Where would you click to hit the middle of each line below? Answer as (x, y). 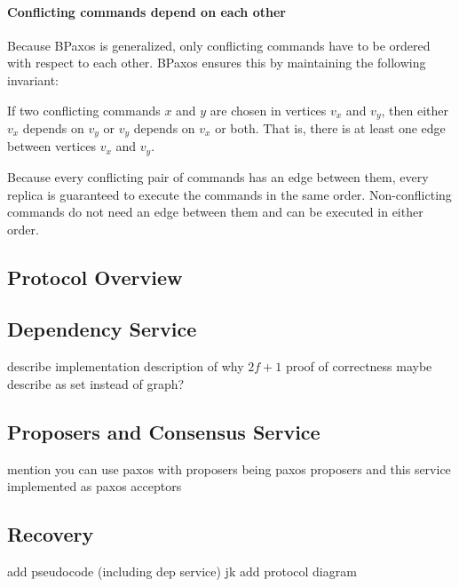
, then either (415, 110)
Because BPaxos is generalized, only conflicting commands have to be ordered (219, 45)
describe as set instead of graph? (96, 383)
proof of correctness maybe (359, 366)
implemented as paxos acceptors (95, 486)
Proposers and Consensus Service (164, 431)
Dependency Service (102, 329)
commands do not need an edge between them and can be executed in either (215, 212)
